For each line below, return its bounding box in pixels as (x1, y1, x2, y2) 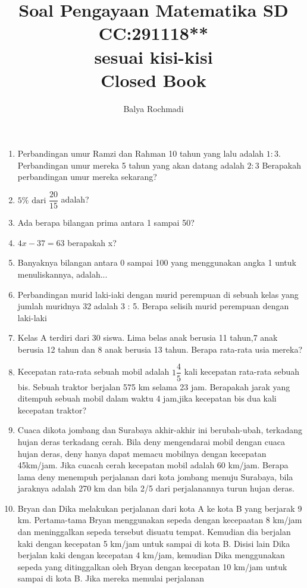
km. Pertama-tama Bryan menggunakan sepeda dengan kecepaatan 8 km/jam (17, 514, 302, 526)
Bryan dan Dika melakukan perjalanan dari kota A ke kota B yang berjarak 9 (17, 502, 302, 514)
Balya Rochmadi (123, 102, 184, 114)
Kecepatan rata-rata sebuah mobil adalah (17, 365, 170, 378)
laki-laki (17, 311, 47, 323)
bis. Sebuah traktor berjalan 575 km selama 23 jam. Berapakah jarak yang (17, 380, 290, 393)
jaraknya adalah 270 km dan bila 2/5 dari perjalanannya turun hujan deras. (17, 482, 295, 494)
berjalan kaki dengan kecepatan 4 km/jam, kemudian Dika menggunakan (17, 549, 285, 561)
